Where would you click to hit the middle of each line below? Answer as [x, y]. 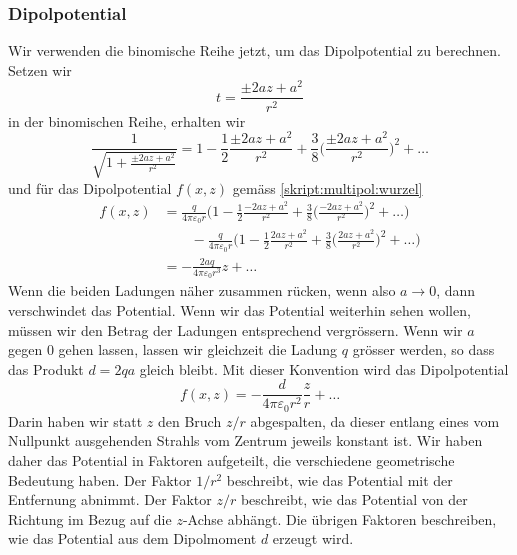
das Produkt [46, 368]
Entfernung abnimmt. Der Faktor [110, 499]
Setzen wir [40, 69]
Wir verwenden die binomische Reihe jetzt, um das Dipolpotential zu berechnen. [254, 50]
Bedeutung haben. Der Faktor [100, 479]
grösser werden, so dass [423, 349]
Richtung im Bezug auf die [90, 518]
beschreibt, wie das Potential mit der [339, 479]
